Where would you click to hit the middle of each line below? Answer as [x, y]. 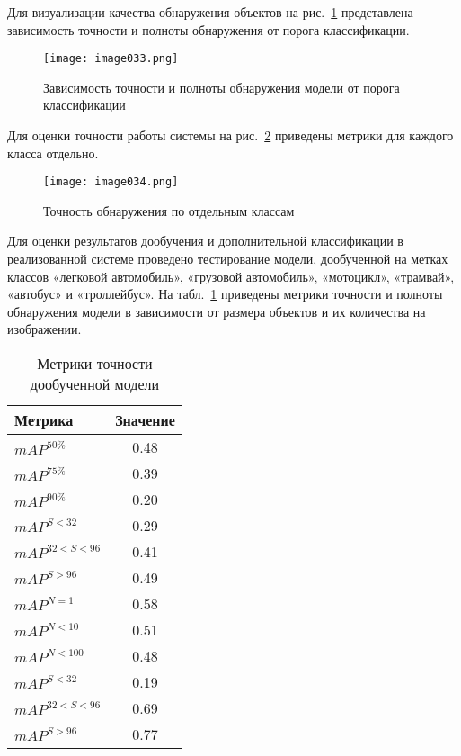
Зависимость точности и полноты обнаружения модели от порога [222, 87]
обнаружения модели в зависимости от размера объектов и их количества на [217, 311]
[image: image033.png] [111, 59]
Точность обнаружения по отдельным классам [169, 210]
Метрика [44, 420]
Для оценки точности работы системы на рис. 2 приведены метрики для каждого [230, 135]
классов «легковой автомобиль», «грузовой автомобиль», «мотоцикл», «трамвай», [231, 276]
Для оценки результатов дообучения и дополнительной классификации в [205, 241]
